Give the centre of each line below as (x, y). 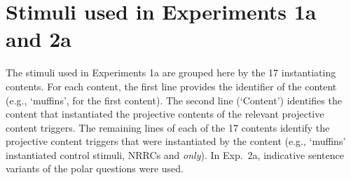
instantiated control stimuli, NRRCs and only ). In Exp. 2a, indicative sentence (175, 154)
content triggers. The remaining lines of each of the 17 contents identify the (168, 127)
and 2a (39, 39)
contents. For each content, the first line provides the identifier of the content (171, 86)
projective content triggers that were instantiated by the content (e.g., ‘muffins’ (176, 141)
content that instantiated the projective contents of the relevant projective (165, 114)
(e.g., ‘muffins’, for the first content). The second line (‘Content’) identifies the (174, 100)
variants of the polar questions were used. (95, 168)
